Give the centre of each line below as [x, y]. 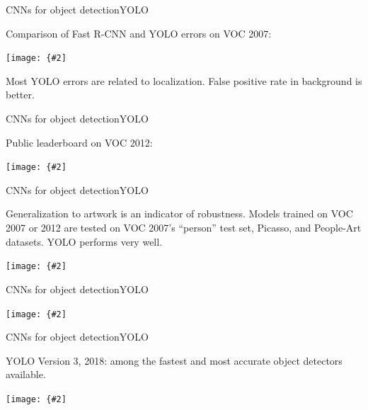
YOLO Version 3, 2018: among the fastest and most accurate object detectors [174, 360]
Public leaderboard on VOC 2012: [79, 142]
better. [20, 95]
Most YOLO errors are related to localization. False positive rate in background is [184, 80]
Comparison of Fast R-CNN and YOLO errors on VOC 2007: [139, 33]
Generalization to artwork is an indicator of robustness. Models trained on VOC [179, 213]
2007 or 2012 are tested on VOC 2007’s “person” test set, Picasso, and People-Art [184, 228]
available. [26, 374]
